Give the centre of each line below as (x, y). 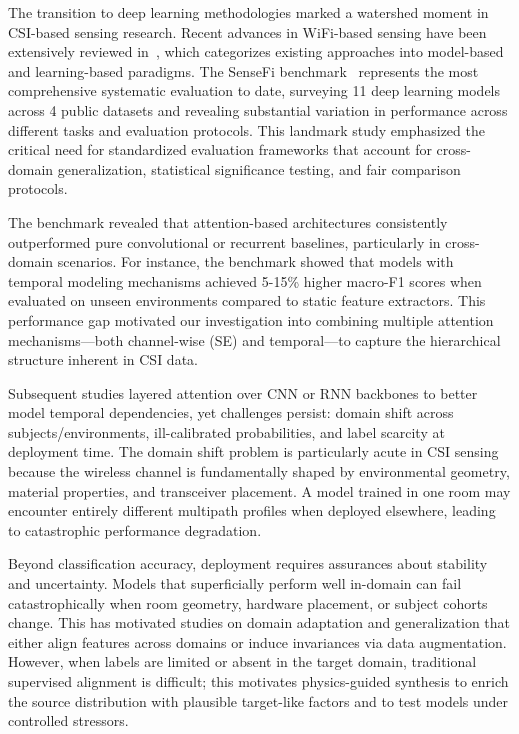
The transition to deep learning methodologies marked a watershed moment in (248, 12)
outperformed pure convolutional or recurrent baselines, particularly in (224, 241)
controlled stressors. (68, 720)
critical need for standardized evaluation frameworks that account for (220, 149)
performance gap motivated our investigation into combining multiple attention (251, 319)
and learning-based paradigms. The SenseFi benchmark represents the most (243, 70)
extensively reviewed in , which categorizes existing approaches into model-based (256, 51)
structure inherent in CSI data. (103, 359)
